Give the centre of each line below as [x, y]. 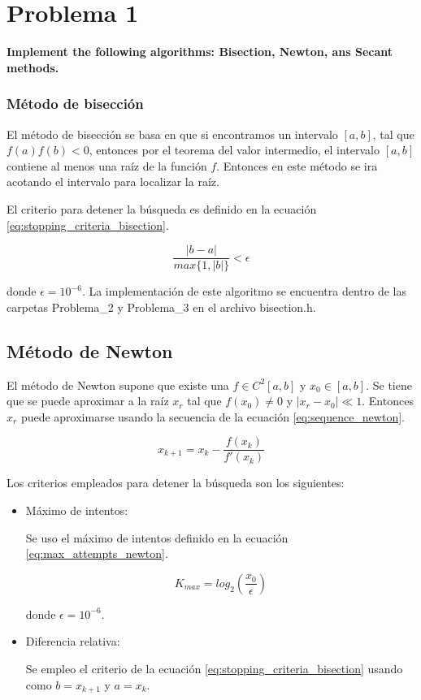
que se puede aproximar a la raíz [88, 401]
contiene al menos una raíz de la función [107, 165]
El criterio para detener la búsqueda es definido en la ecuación [162, 208]
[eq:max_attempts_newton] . [97, 553]
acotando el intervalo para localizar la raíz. [113, 181]
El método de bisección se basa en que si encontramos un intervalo [172, 134]
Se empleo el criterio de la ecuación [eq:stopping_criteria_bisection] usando [214, 668]
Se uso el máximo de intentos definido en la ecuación [157, 537]
